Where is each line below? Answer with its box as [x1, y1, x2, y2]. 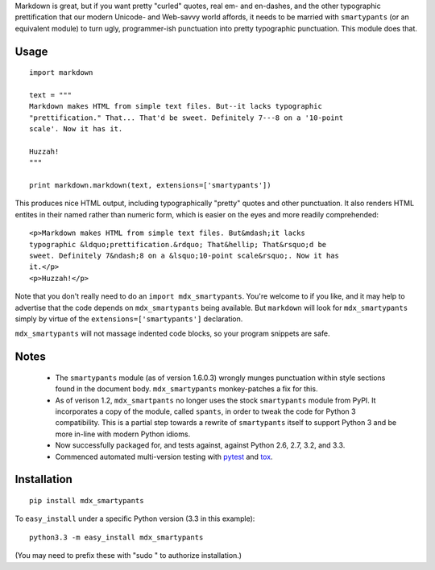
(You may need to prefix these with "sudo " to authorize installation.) [14, 551, 242, 560]
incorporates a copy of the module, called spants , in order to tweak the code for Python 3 [55, 407, 356, 416]
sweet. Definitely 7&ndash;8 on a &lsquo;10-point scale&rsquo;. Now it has [29, 251, 340, 261]
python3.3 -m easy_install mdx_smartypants [29, 532, 204, 542]
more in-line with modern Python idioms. [55, 429, 191, 439]
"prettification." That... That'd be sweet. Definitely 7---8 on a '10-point [29, 113, 344, 122]
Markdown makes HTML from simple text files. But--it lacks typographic [29, 101, 322, 111]
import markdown [29, 68, 93, 77]
